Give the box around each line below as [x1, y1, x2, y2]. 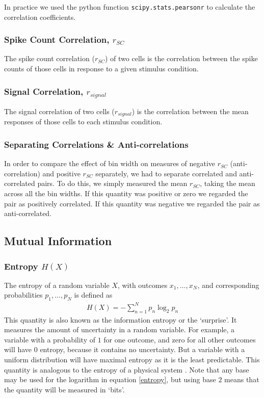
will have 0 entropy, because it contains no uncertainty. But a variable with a [4, 344, 245, 355]
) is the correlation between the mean [131, 105, 249, 116]
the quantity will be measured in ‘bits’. [4, 384, 125, 394]
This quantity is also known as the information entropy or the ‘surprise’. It [4, 314, 237, 325]
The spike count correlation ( [4, 53, 95, 64]
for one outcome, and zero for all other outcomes [103, 334, 256, 344]
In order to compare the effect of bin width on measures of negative [4, 158, 216, 169]
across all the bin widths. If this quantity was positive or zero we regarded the [4, 188, 248, 199]
